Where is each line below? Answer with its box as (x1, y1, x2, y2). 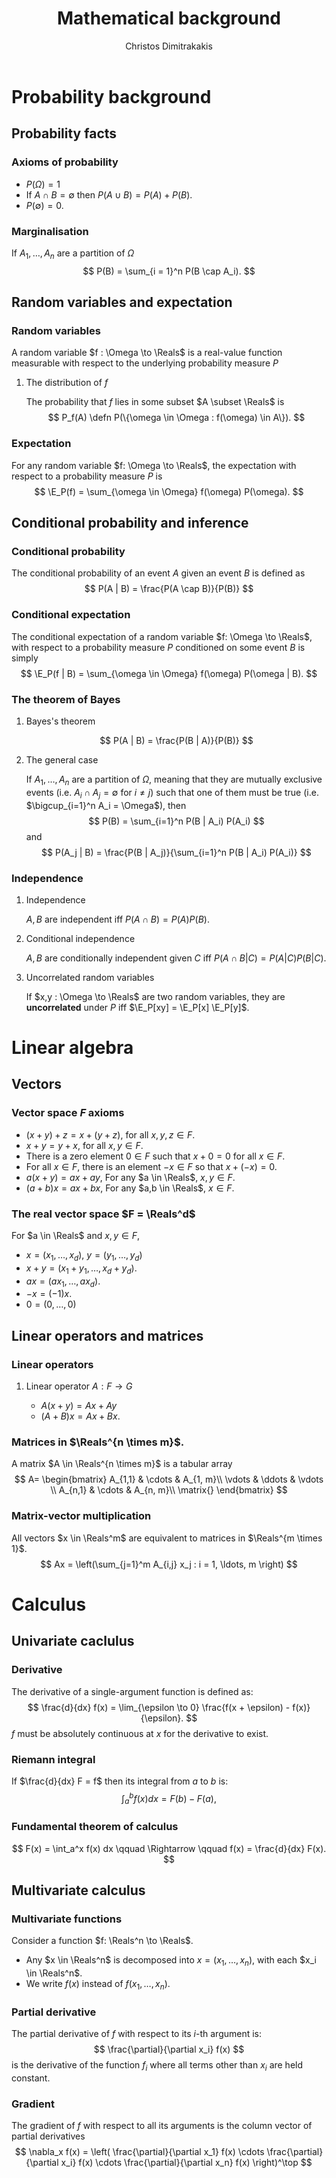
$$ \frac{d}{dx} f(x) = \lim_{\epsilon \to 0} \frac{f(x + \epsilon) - (27, 1701, 291, 1713)
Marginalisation (11, 224, 89, 238)
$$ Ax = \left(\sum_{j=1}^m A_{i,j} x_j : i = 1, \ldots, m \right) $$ (40, 1558, 298, 1570)
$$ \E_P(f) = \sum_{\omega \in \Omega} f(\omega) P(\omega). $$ (34, 485, 304, 497)
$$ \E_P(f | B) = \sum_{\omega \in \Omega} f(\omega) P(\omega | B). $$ (20, 667, 318, 679)
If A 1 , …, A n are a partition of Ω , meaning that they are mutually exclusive (25, 773, 323, 787)
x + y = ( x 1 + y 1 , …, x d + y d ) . (25, 1262, 138, 1276)
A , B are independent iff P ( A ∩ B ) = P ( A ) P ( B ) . (25, 913, 210, 925)
